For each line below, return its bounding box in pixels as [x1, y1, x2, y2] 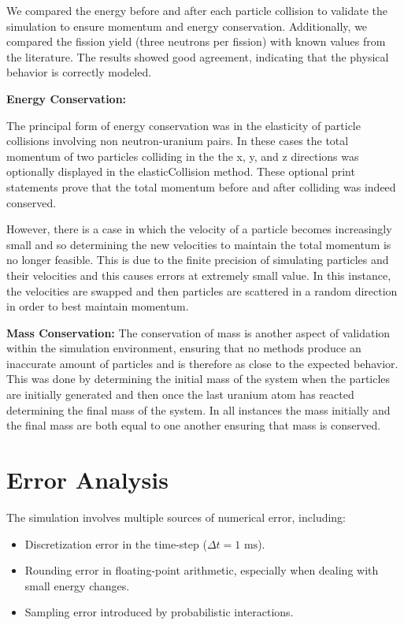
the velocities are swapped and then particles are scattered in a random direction [6, 282, 398, 299]
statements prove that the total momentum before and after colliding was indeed [6, 178, 396, 195]
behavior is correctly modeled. [6, 64, 152, 80]
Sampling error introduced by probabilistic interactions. [24, 604, 294, 620]
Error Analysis [6, 463, 169, 496]
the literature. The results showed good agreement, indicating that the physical [6, 48, 389, 65]
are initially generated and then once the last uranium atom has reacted [6, 386, 354, 403]
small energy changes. [24, 577, 130, 593]
